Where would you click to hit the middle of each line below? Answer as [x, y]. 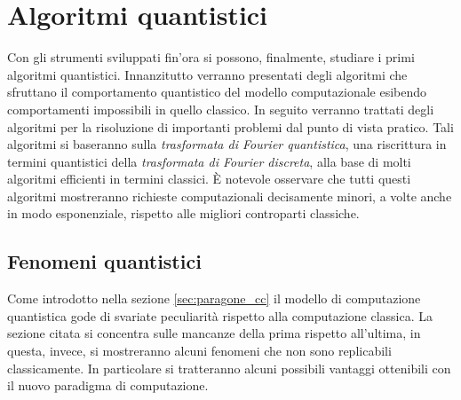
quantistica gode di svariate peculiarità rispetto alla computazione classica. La [220, 315]
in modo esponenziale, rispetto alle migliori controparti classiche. [183, 213]
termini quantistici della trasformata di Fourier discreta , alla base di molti [209, 161]
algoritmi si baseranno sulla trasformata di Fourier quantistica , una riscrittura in [227, 144]
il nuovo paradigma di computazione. [108, 385]
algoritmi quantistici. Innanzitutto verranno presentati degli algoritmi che [207, 74]
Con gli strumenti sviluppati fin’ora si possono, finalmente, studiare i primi [211, 57]
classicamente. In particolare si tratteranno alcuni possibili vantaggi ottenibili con [229, 368]
